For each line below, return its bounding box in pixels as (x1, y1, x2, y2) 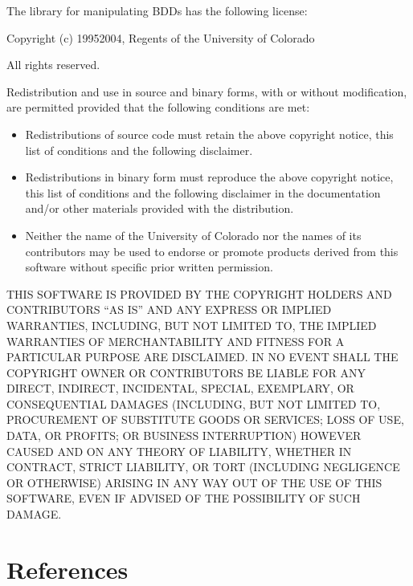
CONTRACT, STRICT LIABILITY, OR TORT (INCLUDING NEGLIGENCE (6, 458, 400, 475)
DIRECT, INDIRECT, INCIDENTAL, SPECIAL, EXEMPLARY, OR (6, 380, 354, 397)
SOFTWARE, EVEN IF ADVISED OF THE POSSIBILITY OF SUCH (6, 490, 361, 507)
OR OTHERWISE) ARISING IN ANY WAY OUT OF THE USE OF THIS (6, 474, 382, 490)
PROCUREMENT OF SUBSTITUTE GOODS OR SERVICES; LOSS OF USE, (6, 411, 404, 428)
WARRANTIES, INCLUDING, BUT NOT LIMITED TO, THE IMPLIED (6, 316, 377, 333)
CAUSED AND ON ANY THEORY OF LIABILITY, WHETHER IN (6, 442, 352, 459)
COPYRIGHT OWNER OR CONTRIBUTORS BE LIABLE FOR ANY (6, 364, 366, 380)
